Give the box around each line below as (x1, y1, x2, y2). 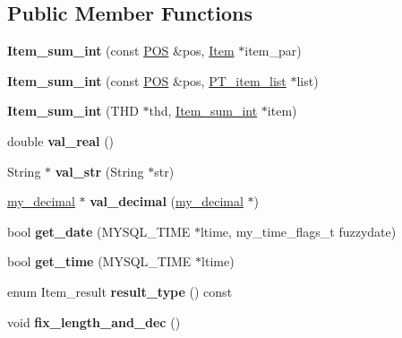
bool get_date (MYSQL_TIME (7, 221, 191, 240)
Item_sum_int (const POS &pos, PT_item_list (7, 71, 287, 90)
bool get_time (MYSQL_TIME (7, 252, 192, 271)
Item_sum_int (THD (7, 101, 139, 120)
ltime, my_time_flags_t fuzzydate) (200, 221, 397, 240)
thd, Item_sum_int (149, 101, 258, 120)
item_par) (244, 41, 302, 60)
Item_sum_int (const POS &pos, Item (7, 41, 235, 60)
